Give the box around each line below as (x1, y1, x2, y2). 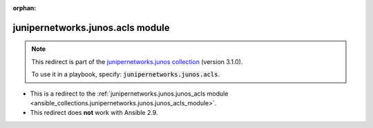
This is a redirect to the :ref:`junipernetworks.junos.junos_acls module (30, 89, 229, 98)
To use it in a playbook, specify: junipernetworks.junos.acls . (31, 70, 220, 78)
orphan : (12, 4, 37, 12)
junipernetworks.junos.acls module (12, 21, 170, 34)
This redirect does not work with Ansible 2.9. (30, 109, 158, 117)
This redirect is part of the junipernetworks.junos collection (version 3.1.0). (31, 57, 243, 65)
